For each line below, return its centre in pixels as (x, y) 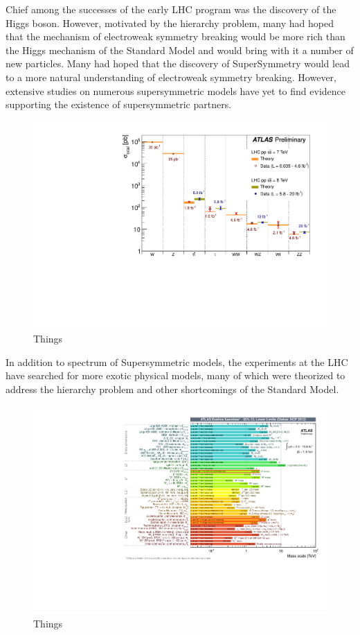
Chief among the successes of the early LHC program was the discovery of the (171, 9)
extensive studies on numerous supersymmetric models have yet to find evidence (175, 90)
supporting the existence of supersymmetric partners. (119, 104)
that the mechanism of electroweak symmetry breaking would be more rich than (175, 36)
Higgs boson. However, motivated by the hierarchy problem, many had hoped (170, 23)
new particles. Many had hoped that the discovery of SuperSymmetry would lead (178, 63)
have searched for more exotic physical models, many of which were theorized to (175, 375)
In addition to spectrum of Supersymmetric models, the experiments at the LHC (177, 362)
